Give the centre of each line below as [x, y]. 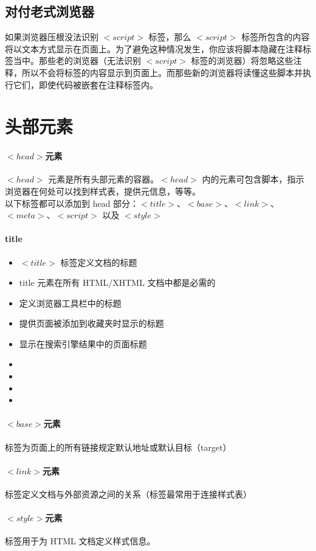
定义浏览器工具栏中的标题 [70, 303]
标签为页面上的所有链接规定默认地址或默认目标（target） [118, 447]
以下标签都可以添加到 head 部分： [72, 203]
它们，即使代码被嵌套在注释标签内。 [85, 84]
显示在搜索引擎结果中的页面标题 [83, 343]
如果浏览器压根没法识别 [52, 37]
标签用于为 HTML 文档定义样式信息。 [80, 541]
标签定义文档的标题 [99, 262]
